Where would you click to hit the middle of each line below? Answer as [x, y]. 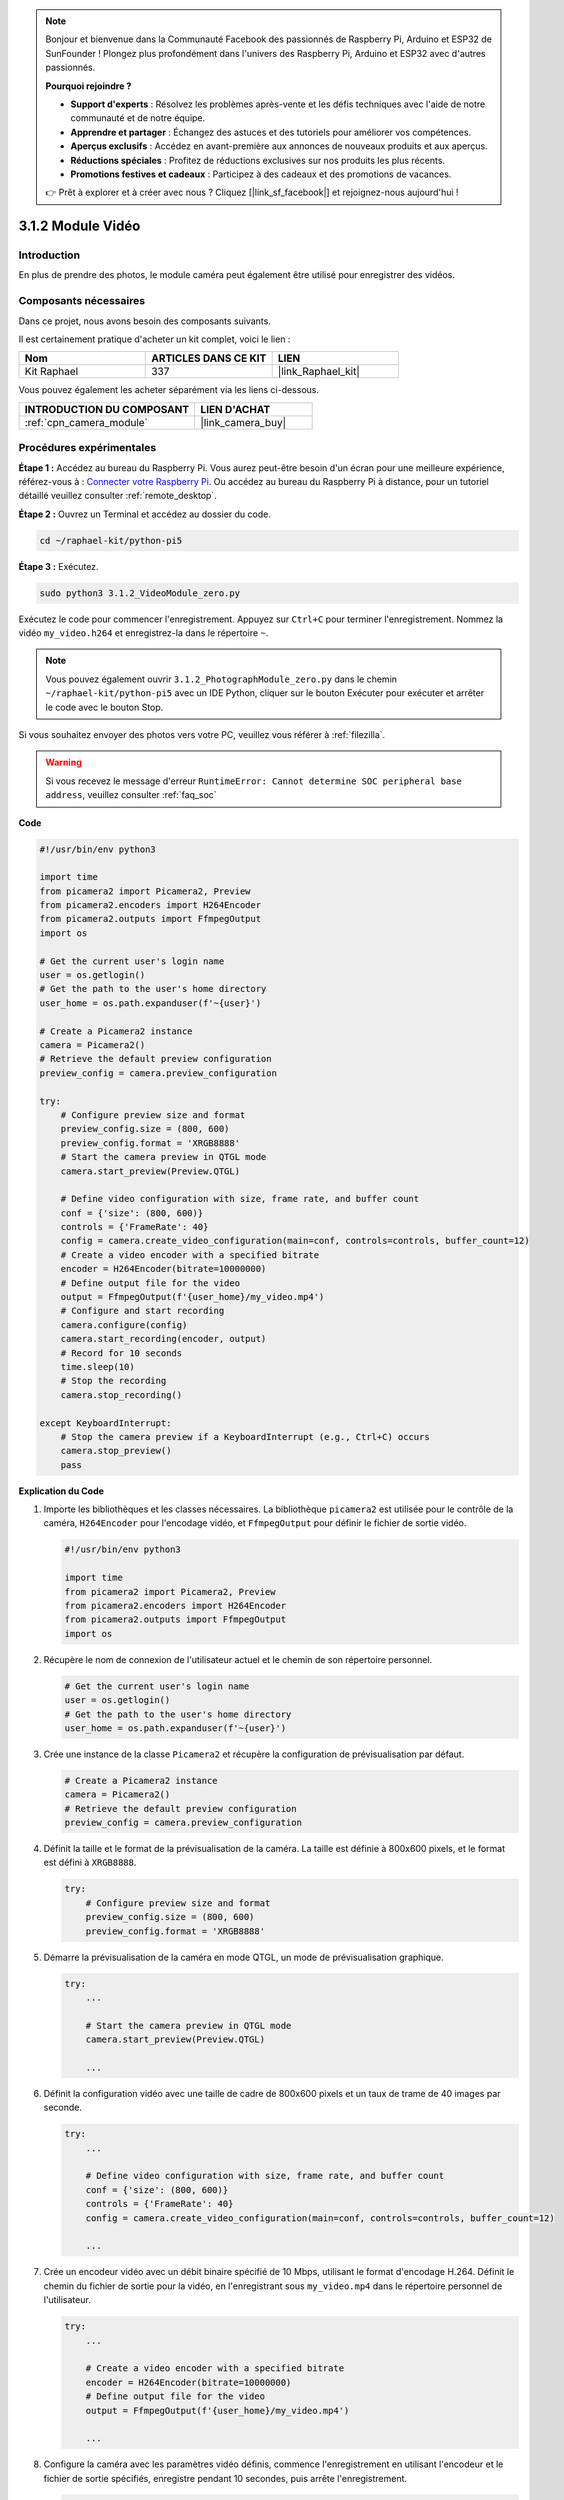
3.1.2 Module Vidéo [79, 226]
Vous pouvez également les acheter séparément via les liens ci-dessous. [169, 390]
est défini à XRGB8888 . [90, 1862]
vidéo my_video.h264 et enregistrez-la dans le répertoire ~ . [143, 633]
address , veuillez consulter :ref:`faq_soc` [131, 795]
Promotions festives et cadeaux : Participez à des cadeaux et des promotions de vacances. [261, 174]
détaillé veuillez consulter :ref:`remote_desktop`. [117, 496]
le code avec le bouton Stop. [104, 707]
